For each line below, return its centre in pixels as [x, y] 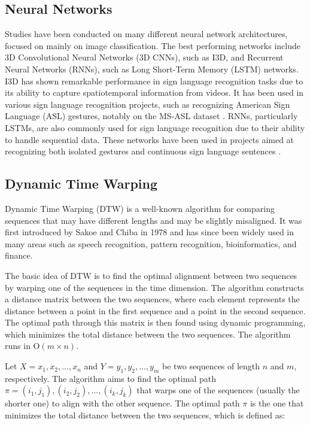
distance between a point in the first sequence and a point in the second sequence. [155, 310]
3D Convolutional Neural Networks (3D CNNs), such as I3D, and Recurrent [144, 57]
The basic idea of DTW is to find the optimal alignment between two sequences [151, 275]
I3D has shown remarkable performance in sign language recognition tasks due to [154, 81]
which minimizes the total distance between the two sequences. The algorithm [148, 334]
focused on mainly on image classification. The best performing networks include [153, 45]
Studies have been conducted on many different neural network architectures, [146, 34]
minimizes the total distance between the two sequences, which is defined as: [145, 415]
